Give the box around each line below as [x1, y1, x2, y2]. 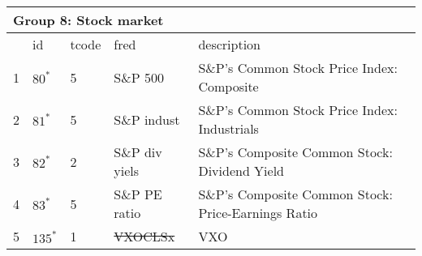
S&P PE [114, 185, 162, 203]
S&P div [114, 143, 162, 161]
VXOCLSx [114, 227, 175, 245]
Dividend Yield [198, 161, 285, 180]
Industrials [198, 119, 259, 138]
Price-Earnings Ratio [198, 203, 318, 222]
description [198, 35, 261, 53]
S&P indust [114, 109, 180, 129]
